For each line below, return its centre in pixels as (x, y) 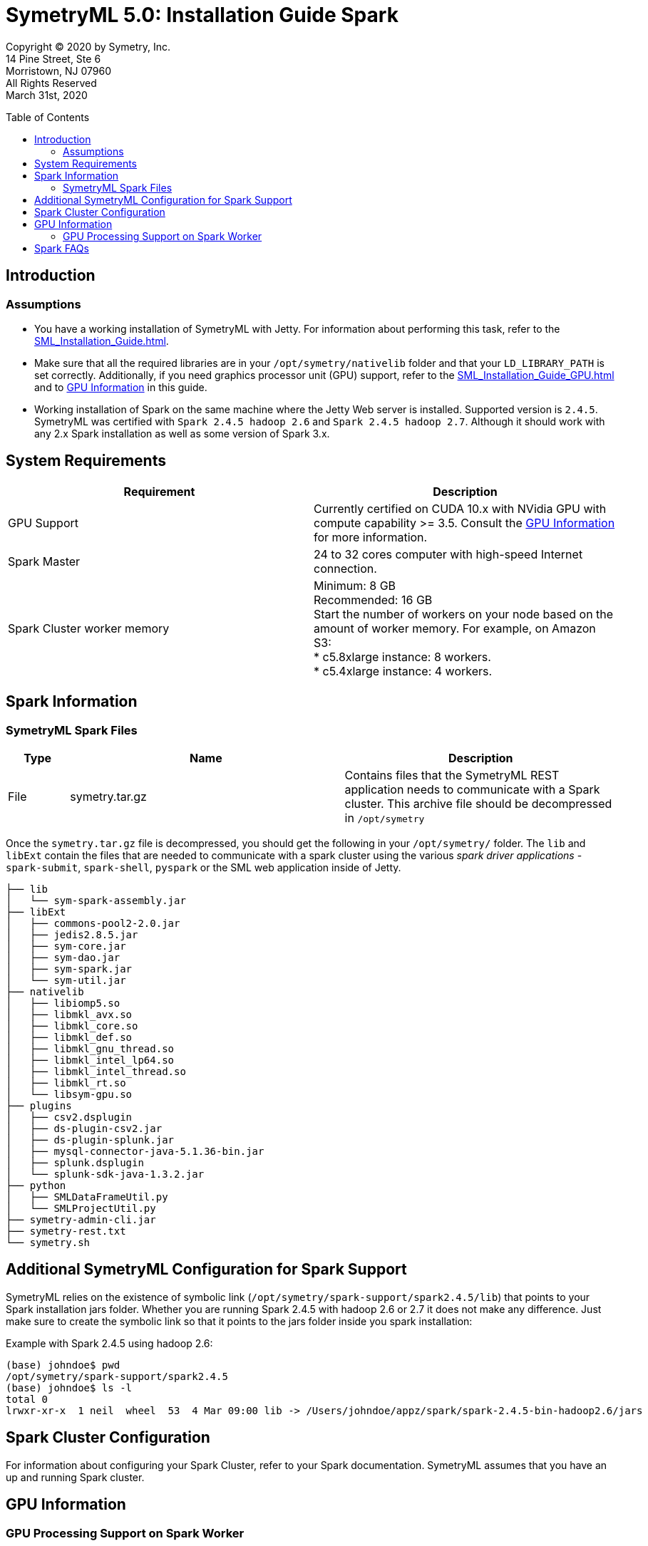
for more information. (371, 537)
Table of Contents (48, 117)
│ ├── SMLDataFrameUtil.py (87, 1197)
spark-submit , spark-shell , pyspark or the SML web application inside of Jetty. (204, 868)
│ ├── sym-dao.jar (63, 958)
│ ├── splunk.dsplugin (75, 1163)
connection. (345, 568)
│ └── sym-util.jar (66, 981)
